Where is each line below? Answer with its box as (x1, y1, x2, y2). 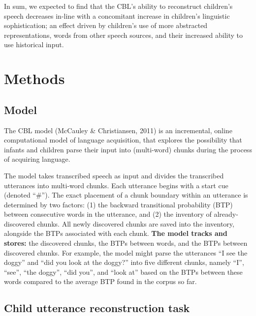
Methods (4, 68, 65, 88)
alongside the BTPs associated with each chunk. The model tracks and (4, 228, 227, 238)
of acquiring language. (4, 154, 70, 164)
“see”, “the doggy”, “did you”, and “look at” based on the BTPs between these (4, 266, 243, 277)
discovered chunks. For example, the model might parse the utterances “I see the (4, 247, 248, 258)
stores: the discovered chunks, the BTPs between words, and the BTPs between (4, 238, 248, 248)
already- (214, 209, 238, 219)
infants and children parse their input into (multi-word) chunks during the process (4, 144, 252, 154)
